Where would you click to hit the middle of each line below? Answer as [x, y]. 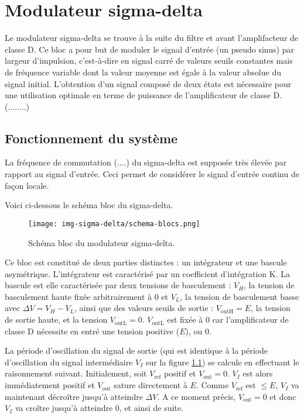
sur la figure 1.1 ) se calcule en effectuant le [223, 362]
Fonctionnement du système [91, 138]
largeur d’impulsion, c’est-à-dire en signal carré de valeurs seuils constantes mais [149, 61]
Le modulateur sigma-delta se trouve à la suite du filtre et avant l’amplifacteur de [152, 38]
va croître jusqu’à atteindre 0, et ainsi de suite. [99, 408]
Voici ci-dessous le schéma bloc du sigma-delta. [89, 205]
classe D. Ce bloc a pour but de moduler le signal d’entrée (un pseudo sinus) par [149, 49]
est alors [258, 373]
